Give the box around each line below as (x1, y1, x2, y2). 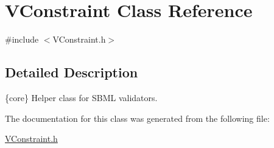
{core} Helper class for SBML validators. (5, 91, 158, 104)
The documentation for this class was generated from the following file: (5, 111, 270, 124)
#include (5, 33, 39, 46)
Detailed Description (5, 63, 138, 82)
